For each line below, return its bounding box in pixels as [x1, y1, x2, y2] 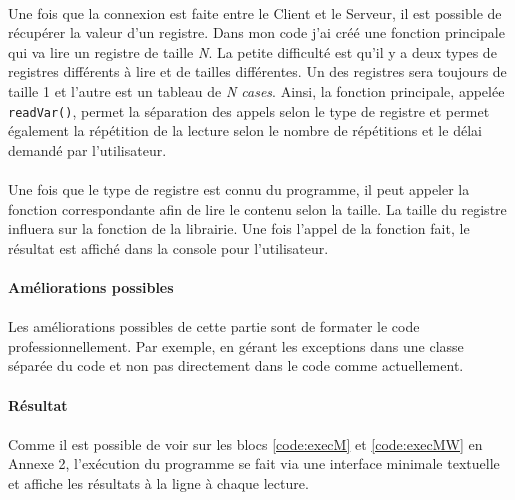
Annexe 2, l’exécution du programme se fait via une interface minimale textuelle [8, 453, 500, 474]
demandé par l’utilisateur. [8, 139, 167, 160]
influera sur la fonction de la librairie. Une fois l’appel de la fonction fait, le [8, 218, 470, 239]
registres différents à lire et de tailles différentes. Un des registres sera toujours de [8, 61, 507, 82]
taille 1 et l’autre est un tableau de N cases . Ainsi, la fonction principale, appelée [8, 80, 505, 101]
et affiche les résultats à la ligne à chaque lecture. [8, 472, 309, 493]
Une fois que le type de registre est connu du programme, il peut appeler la [8, 179, 470, 199]
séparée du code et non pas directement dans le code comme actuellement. [8, 355, 464, 376]
